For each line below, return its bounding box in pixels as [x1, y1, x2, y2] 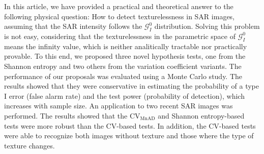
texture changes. [4, 140, 55, 150]
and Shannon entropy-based [158, 110, 245, 121]
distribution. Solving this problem [154, 21, 260, 31]
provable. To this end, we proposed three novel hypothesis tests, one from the [4, 51, 246, 61]
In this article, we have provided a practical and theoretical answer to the [4, 1, 233, 11]
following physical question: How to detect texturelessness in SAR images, [4, 11, 235, 21]
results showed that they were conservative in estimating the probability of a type [4, 81, 259, 91]
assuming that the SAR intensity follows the [4, 21, 142, 31]
